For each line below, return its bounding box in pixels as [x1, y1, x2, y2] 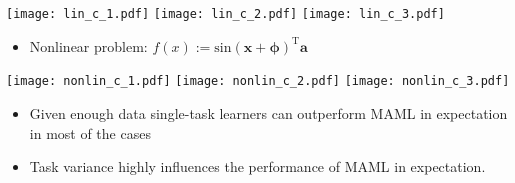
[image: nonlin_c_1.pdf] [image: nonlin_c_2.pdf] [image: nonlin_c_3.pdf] [6, 74, 510, 89]
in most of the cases [29, 122, 151, 143]
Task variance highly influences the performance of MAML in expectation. [29, 156, 486, 177]
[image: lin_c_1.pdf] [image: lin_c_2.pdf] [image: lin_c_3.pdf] [6, 7, 445, 21]
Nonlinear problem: [29, 35, 148, 56]
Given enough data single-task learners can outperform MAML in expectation [29, 102, 508, 123]
